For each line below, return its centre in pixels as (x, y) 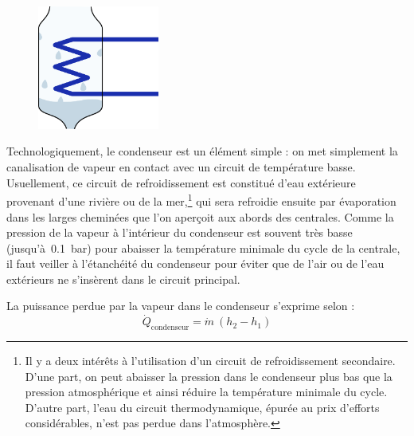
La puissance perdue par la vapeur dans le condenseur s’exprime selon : (181, 306)
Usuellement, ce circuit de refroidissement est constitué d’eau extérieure (181, 182)
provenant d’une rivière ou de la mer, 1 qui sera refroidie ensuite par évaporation (201, 200)
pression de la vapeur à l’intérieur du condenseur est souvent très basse (180, 232)
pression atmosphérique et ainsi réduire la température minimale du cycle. (206, 392)
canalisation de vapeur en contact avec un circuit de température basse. (181, 167)
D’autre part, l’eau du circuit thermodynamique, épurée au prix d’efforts (202, 407)
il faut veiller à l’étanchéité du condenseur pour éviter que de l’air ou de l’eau (195, 263)
